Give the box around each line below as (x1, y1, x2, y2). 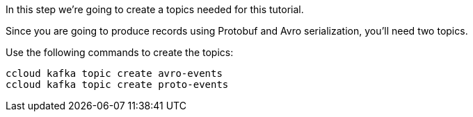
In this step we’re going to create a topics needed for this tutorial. (6, 3, 304, 15)
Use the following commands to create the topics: (6, 46, 234, 58)
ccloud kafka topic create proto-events (6, 79, 229, 90)
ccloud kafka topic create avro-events (6, 68, 223, 79)
